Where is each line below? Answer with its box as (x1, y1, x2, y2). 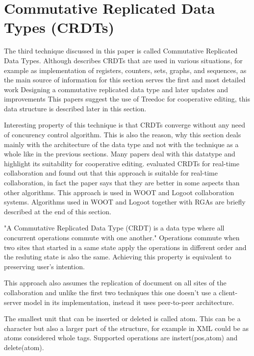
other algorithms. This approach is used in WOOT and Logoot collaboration (4, 187, 234, 197)
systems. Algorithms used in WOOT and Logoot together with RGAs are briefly (4, 197, 246, 207)
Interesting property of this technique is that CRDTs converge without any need (4, 120, 246, 130)
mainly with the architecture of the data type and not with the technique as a (4, 139, 239, 149)
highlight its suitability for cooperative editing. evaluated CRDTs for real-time (4, 158, 239, 168)
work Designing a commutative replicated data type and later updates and (4, 84, 229, 94)
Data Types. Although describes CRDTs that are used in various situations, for (4, 55, 243, 65)
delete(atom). (4, 342, 44, 352)
